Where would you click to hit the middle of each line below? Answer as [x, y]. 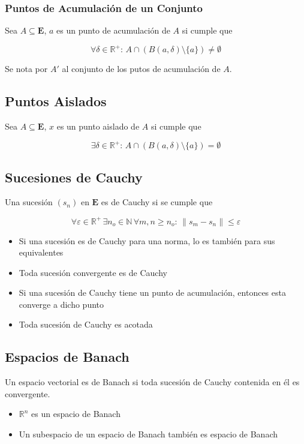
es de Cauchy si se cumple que [157, 202]
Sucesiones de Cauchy [74, 177]
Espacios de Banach [67, 357]
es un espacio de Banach [76, 414]
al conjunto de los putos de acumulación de [141, 69]
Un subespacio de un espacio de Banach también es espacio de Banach [148, 434]
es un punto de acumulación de [113, 30]
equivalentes [41, 252]
